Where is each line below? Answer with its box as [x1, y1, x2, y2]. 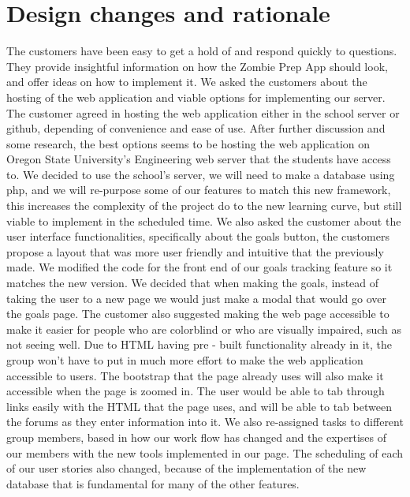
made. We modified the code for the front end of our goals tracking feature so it [6, 259, 393, 275]
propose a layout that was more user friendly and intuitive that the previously [6, 243, 384, 260]
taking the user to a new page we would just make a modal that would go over [6, 290, 387, 306]
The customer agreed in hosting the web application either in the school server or [6, 104, 400, 121]
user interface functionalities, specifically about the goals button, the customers [6, 228, 389, 245]
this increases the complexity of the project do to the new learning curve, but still [6, 197, 402, 214]
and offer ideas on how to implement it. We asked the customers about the [6, 73, 367, 90]
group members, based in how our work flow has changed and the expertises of [6, 428, 387, 445]
